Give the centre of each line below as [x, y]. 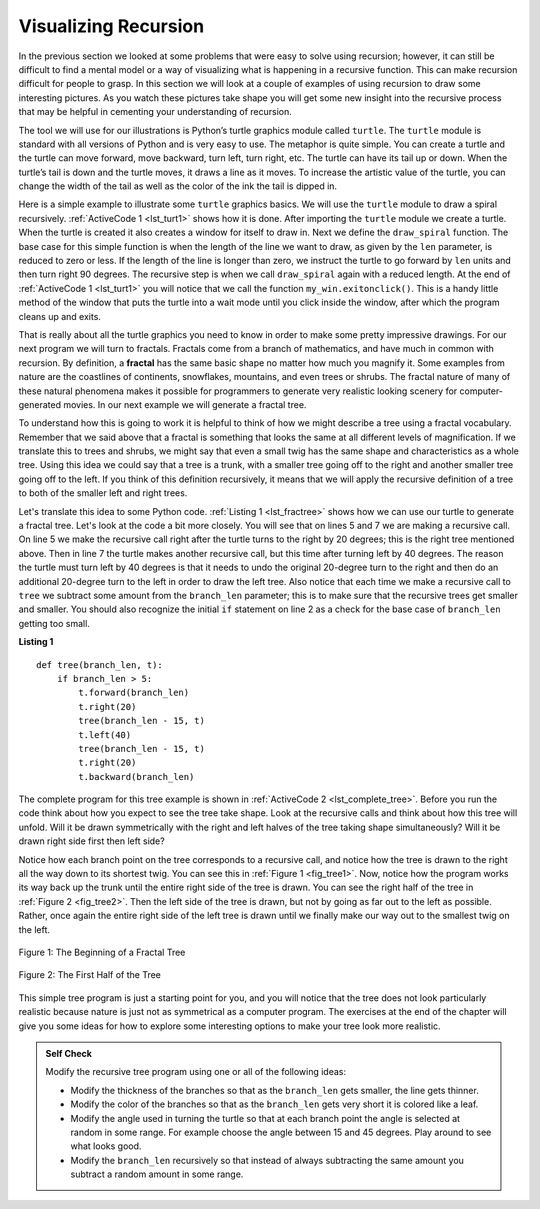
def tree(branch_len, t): [100, 664]
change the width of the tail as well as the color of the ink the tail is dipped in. [178, 186]
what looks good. [106, 1146]
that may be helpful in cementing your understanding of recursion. [155, 112]
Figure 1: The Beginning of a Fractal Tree [102, 952]
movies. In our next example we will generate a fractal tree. [185, 404]
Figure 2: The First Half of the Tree [90, 975]
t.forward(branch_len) [134, 693]
